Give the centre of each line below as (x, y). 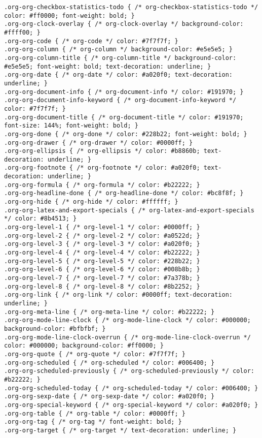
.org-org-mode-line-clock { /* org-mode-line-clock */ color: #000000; (127, 320)
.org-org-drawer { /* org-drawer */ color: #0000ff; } (99, 143)
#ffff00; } (22, 32)
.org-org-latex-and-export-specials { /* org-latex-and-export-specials (129, 210)
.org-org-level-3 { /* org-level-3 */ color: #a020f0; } (102, 244)
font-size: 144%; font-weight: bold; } (71, 126)
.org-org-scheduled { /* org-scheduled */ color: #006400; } (109, 363)
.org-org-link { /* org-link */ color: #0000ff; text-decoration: (119, 295)
